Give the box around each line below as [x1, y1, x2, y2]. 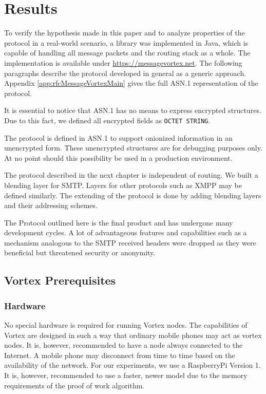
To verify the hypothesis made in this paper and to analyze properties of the [4, 27, 245, 38]
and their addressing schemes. [4, 200, 98, 211]
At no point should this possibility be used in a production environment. [4, 152, 233, 163]
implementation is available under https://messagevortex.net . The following [4, 57, 242, 68]
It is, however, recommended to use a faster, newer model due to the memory [4, 370, 248, 381]
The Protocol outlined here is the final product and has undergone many [4, 217, 233, 228]
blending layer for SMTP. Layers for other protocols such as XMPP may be [4, 179, 242, 190]
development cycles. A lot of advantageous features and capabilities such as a [4, 227, 247, 238]
